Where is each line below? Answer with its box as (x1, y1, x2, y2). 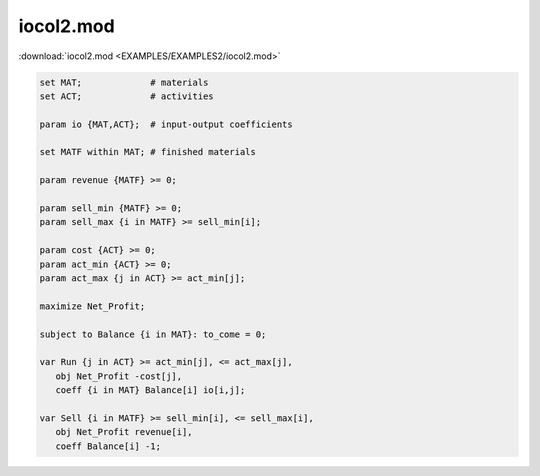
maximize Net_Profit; (39, 300, 146, 312)
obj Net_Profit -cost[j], (55, 370, 183, 382)
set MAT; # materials (39, 76, 209, 88)
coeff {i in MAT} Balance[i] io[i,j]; (55, 385, 246, 396)
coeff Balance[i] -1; (55, 440, 162, 452)
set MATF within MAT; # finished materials (39, 146, 257, 158)
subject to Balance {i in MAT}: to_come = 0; (39, 328, 267, 340)
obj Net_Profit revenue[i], (55, 426, 194, 438)
